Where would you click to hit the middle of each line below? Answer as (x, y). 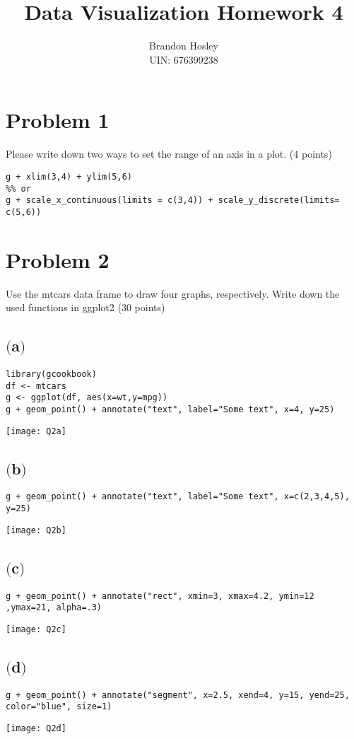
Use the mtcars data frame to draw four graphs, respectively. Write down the (173, 293)
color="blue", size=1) (59, 707)
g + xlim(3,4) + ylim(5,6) (69, 176)
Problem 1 (58, 120)
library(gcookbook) (51, 374)
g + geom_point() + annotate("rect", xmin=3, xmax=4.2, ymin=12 (160, 596)
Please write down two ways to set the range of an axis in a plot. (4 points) (169, 154)
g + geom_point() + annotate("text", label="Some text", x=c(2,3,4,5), (178, 497)
